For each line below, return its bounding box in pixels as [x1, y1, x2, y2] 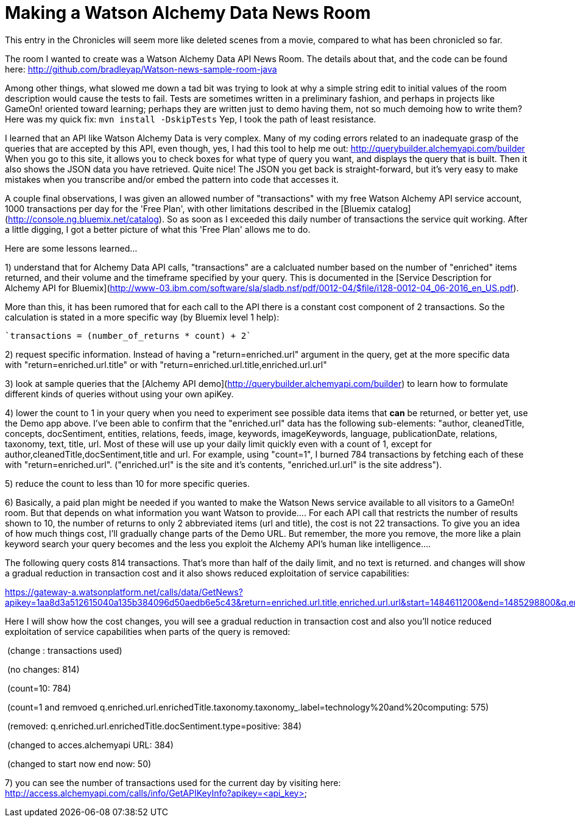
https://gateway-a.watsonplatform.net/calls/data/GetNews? [5, 586, 243, 597]
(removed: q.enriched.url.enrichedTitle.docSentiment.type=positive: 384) [7, 720, 302, 731]
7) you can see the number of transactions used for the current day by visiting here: [5, 777, 341, 788]
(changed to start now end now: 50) [7, 758, 152, 769]
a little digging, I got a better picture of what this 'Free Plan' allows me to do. [5, 224, 311, 235]
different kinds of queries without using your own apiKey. [5, 388, 234, 399]
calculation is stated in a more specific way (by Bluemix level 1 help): [5, 311, 280, 322]
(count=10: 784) [7, 682, 71, 693]
